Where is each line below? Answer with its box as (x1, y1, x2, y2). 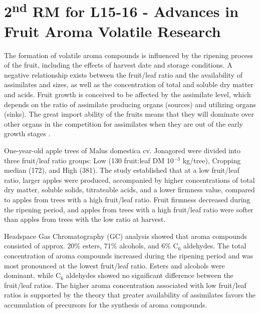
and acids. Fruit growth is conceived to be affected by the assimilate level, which (4, 89, 251, 100)
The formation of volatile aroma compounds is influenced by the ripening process (4, 50, 253, 60)
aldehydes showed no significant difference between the (66, 270, 233, 280)
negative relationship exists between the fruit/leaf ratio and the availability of (4, 69, 242, 80)
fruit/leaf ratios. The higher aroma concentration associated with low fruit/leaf (4, 279, 246, 290)
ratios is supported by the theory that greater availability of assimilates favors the (4, 289, 256, 300)
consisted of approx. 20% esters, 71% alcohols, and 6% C (4, 240, 178, 251)
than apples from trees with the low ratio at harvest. (4, 214, 166, 224)
